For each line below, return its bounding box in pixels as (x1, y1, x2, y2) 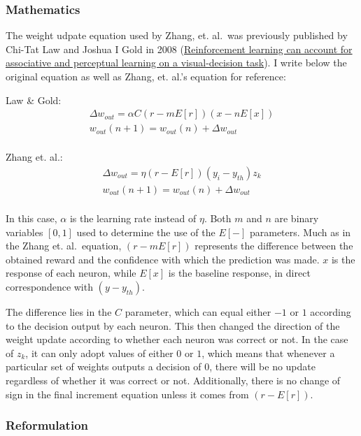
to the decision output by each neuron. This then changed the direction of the (6, 318, 340, 333)
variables (6, 224, 43, 239)
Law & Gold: (6, 92, 62, 107)
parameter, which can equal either (125, 304, 271, 319)
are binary (274, 210, 319, 225)
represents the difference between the (194, 238, 353, 253)
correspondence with (6, 279, 93, 293)
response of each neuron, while (6, 266, 136, 280)
